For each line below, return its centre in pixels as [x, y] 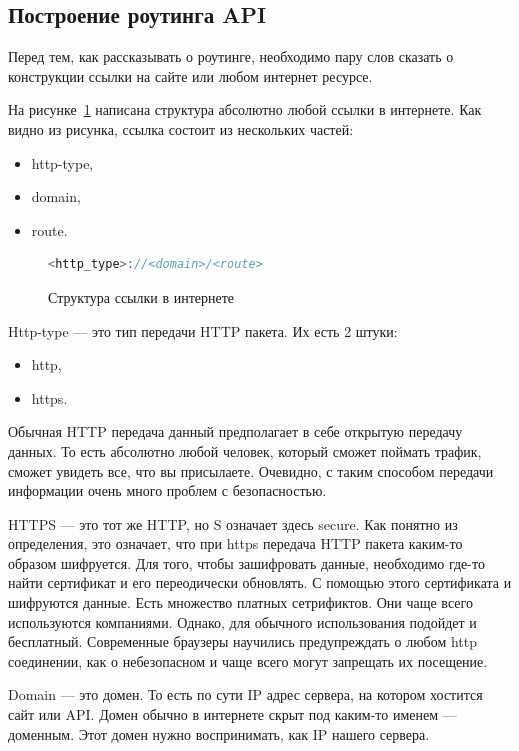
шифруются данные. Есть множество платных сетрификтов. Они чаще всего [240, 602]
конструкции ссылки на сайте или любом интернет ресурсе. [190, 75]
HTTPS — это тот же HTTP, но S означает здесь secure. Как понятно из [233, 523]
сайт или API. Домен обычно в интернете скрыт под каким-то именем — [232, 714]
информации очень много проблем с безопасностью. [167, 490]
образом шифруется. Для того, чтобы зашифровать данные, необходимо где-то [246, 562]
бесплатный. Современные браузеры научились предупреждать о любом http [243, 641]
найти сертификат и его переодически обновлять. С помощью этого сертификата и [260, 582]
